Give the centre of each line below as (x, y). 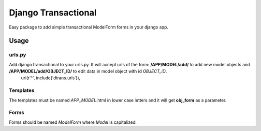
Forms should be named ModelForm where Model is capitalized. (73, 122)
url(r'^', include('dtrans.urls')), (51, 78)
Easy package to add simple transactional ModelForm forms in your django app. (89, 27)
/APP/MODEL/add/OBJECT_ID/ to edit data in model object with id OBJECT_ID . (88, 71)
